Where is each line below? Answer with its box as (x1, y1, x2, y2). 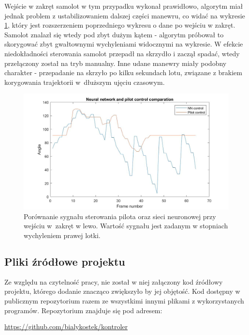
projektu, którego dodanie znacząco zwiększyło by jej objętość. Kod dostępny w (4, 286, 240, 296)
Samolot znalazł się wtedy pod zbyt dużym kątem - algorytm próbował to (4, 29, 224, 39)
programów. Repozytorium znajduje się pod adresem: (4, 305, 162, 315)
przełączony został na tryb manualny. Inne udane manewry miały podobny (4, 58, 227, 68)
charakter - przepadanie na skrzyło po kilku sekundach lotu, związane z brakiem (4, 67, 242, 78)
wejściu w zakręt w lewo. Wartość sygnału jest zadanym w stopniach (24, 221, 228, 231)
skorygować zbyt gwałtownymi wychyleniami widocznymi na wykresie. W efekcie (4, 39, 243, 49)
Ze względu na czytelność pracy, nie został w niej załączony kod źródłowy (4, 276, 223, 287)
